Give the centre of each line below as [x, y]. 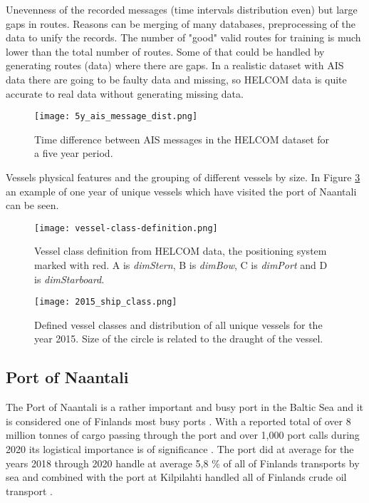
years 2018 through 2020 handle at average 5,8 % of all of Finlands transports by [183, 463]
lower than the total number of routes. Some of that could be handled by [165, 51]
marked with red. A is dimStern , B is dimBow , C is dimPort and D [181, 265]
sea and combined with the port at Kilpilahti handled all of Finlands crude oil [176, 477]
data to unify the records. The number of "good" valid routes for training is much [183, 37]
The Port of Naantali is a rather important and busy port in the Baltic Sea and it [185, 407]
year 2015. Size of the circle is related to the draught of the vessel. [179, 339]
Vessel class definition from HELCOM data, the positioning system [181, 251]
